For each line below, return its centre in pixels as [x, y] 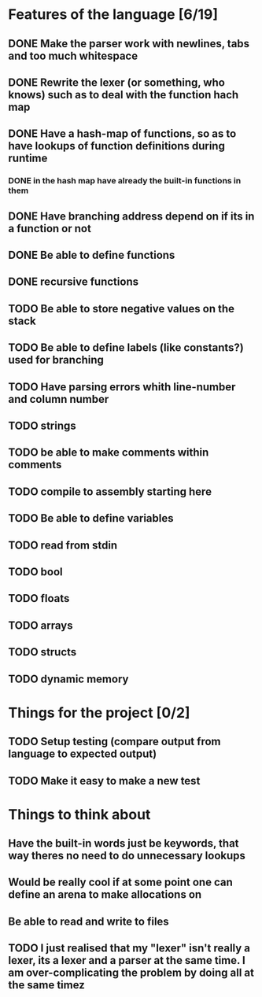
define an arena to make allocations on [105, 895]
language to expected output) [83, 754]
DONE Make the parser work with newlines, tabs [129, 44]
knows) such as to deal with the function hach [124, 95]
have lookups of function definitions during [117, 146]
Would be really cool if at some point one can [121, 883]
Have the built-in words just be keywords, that [124, 844]
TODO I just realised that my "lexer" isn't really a [129, 949]
